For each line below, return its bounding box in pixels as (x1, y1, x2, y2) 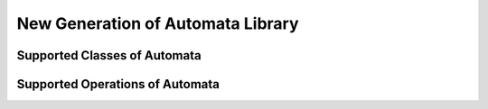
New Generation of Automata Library (16, 14, 299, 33)
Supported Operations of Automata (16, 77, 221, 92)
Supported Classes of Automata (16, 48, 202, 63)
